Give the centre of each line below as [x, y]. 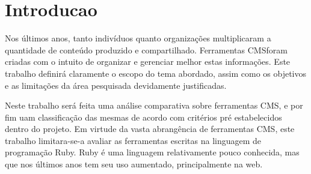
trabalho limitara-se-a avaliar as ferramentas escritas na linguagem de [133, 140]
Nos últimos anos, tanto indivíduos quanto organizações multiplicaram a [138, 38]
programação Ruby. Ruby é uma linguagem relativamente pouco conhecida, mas [152, 152]
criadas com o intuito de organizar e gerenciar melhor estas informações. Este [148, 61]
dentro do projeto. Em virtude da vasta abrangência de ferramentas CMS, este [150, 129]
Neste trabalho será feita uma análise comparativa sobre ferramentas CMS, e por [154, 105]
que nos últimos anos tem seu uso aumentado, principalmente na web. [134, 164]
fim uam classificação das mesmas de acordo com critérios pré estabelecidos [143, 117]
